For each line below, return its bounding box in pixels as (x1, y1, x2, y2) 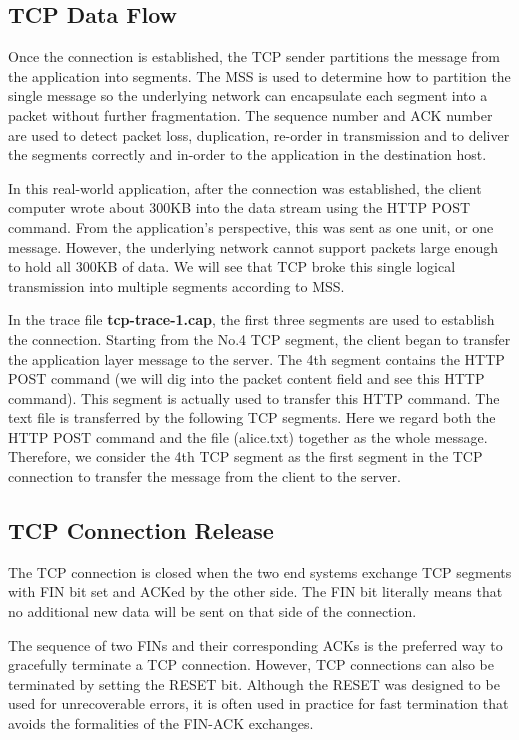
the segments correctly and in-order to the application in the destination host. (8, 144, 487, 165)
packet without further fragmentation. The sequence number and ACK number (8, 104, 493, 125)
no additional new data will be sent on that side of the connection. (8, 601, 417, 622)
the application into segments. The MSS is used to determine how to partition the (8, 65, 511, 86)
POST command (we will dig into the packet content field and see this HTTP (8, 368, 485, 389)
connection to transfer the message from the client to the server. (8, 466, 401, 487)
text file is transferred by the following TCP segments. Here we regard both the (8, 407, 496, 428)
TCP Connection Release (8, 515, 274, 546)
